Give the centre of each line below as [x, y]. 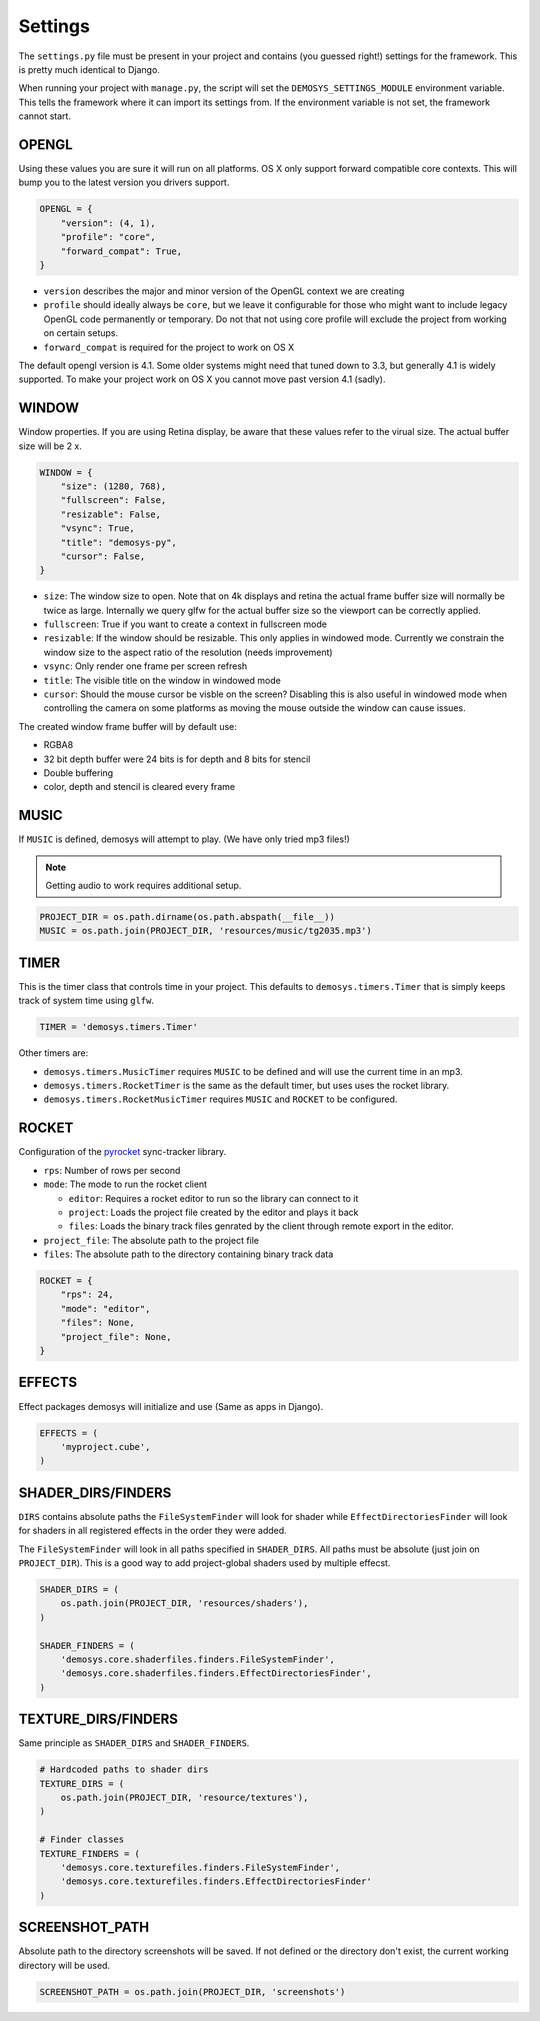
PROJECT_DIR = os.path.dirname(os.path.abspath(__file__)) [187, 917]
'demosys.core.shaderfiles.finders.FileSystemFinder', [197, 1659]
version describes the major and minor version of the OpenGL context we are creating [224, 291]
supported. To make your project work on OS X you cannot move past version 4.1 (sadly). [202, 379]
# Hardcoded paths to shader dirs [124, 1769]
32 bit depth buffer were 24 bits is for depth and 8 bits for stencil [177, 759]
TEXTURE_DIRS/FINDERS [98, 1719]
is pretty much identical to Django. [89, 69]
